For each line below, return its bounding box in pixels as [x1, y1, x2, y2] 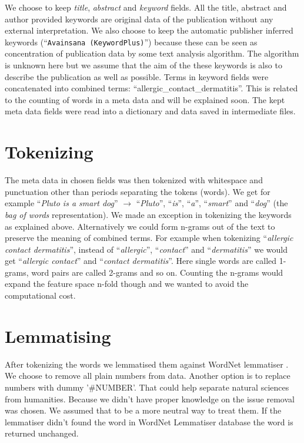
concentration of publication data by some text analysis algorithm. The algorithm [5, 47, 299, 59]
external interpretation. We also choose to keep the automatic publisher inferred [5, 24, 293, 37]
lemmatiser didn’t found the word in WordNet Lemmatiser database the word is [5, 415, 293, 428]
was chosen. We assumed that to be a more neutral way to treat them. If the [5, 404, 282, 416]
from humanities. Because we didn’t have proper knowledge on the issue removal [5, 392, 295, 405]
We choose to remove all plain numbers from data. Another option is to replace [5, 369, 290, 382]
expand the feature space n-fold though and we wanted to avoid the [5, 277, 249, 290]
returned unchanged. [5, 427, 79, 439]
